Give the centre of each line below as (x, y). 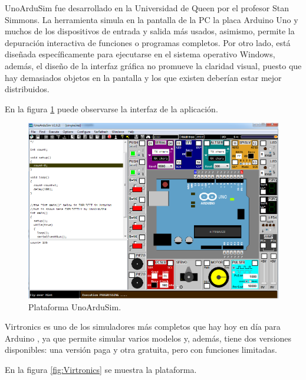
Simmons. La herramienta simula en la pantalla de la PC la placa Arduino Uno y (152, 19)
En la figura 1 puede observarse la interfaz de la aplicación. (111, 108)
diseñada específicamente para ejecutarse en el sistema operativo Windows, (140, 54)
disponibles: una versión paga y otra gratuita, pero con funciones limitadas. (141, 350)
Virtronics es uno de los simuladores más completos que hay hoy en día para (143, 327)
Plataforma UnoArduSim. (75, 306)
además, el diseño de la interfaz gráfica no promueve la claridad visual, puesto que (153, 65)
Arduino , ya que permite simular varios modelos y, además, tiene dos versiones (148, 338)
